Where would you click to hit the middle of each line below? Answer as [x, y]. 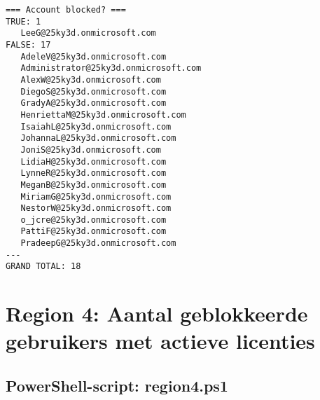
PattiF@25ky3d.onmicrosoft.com [93, 232]
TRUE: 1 [23, 21]
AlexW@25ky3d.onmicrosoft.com [91, 80]
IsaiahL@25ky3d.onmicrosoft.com [96, 126]
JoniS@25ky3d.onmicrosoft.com [91, 150]
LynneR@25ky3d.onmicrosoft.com [93, 173]
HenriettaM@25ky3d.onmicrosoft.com [103, 115]
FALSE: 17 [28, 44]
